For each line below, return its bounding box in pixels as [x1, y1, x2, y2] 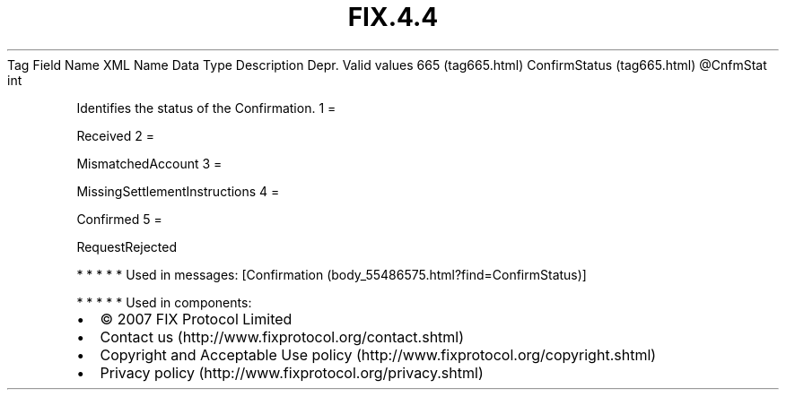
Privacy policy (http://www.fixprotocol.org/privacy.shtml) [100, 363, 484, 382]
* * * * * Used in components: [76, 294, 252, 310]
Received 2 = [76, 127, 154, 143]
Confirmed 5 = [76, 211, 162, 227]
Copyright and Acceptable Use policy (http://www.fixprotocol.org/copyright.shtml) [100, 345, 657, 364]
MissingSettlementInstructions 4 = [76, 183, 280, 199]
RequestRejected [76, 238, 178, 255]
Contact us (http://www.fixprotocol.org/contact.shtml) [100, 327, 465, 346]
